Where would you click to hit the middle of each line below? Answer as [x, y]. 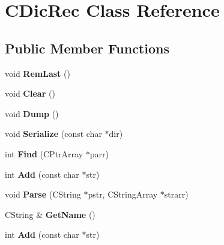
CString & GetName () [50, 214]
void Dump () [32, 113]
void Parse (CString [43, 194]
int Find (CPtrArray [44, 153]
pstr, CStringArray [123, 194]
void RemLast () [38, 73]
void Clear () [30, 93]
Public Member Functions [87, 48]
